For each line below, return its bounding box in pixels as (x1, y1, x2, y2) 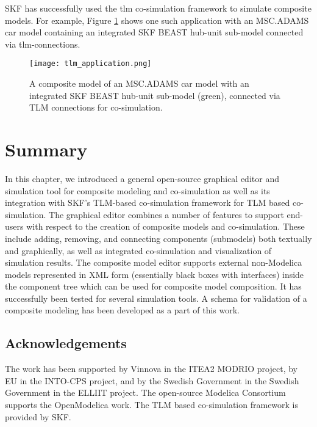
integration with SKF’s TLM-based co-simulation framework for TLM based (5, 196, 290, 209)
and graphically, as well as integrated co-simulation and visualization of (5, 244, 272, 257)
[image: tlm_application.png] (29, 59, 152, 68)
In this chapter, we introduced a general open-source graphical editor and (5, 172, 279, 184)
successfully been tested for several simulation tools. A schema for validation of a (5, 291, 307, 304)
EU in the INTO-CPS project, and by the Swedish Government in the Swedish (5, 374, 299, 387)
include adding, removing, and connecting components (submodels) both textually (5, 232, 312, 244)
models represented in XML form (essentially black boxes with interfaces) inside (5, 268, 304, 280)
